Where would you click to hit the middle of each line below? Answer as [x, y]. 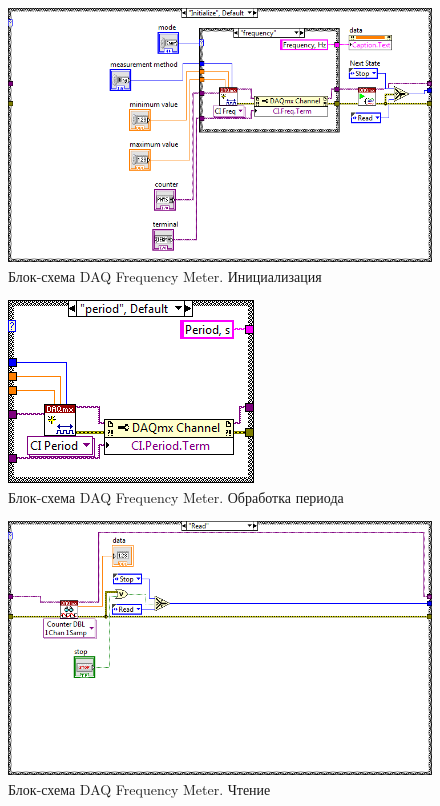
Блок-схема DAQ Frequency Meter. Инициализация [165, 275]
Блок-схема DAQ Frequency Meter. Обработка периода [176, 496]
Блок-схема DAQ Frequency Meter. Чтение [139, 788]
